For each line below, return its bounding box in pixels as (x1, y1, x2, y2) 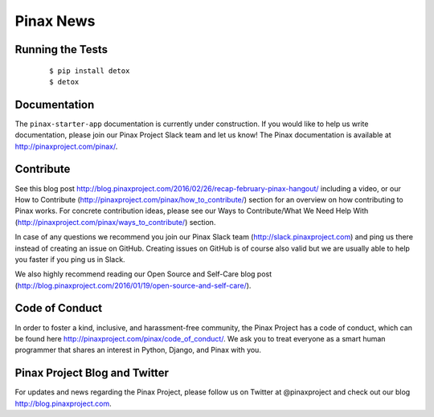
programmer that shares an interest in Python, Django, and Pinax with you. (14, 345, 261, 355)
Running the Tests (14, 43, 108, 56)
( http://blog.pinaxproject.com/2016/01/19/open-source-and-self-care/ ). (14, 280, 252, 290)
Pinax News (14, 12, 96, 30)
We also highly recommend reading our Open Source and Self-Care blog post (14, 269, 272, 279)
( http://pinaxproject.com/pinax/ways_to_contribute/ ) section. (14, 217, 216, 227)
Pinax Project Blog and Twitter (14, 366, 169, 380)
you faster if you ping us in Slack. (14, 254, 125, 264)
